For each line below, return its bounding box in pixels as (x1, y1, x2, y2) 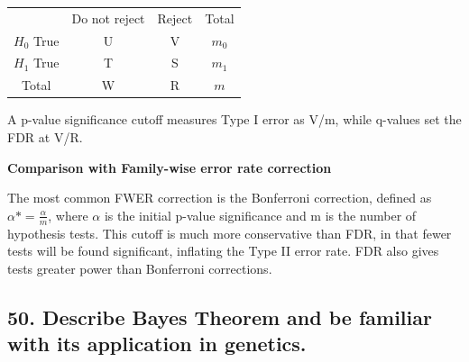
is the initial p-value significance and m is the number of (104, 205, 417, 224)
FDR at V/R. (7, 127, 83, 146)
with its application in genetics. (7, 330, 307, 357)
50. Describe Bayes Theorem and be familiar (7, 303, 432, 330)
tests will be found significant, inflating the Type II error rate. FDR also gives (7, 241, 439, 260)
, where (48, 205, 88, 224)
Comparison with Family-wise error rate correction (7, 158, 332, 176)
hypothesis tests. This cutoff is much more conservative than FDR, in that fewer (7, 223, 452, 242)
